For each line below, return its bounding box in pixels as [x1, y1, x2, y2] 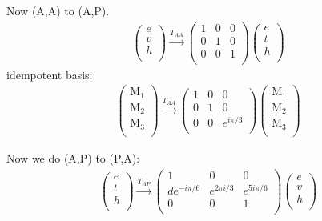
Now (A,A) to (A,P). [6, 2, 110, 18]
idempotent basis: [6, 66, 93, 82]
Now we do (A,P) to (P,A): [6, 150, 140, 166]
